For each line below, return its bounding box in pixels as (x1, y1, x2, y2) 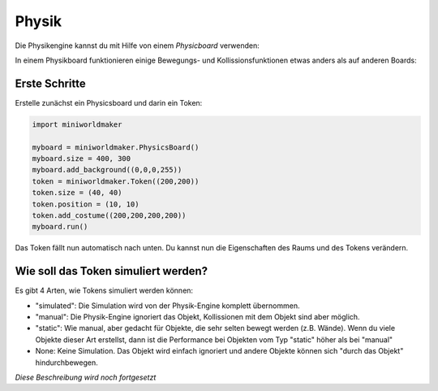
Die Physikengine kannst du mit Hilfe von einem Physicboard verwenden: (15, 41, 260, 50)
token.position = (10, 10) (32, 199, 140, 209)
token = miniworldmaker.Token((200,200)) (32, 176, 200, 186)
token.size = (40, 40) (32, 188, 122, 198)
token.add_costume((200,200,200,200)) (32, 211, 187, 219)
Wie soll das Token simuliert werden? (15, 264, 208, 278)
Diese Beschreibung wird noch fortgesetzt (15, 372, 157, 382)
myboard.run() (32, 222, 88, 232)
